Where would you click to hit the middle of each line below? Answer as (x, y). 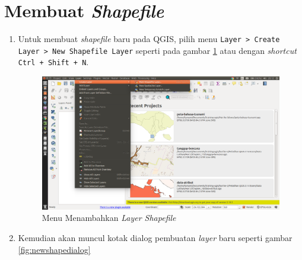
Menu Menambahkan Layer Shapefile (109, 218)
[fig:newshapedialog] (54, 249)
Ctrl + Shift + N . (53, 62)
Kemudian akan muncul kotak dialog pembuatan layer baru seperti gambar (155, 237)
